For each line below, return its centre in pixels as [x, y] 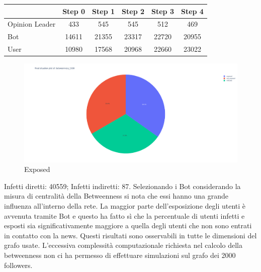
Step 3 [163, 11]
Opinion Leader [32, 24]
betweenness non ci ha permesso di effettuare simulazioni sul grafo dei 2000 [120, 255]
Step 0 [74, 11]
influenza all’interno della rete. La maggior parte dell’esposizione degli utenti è [125, 205]
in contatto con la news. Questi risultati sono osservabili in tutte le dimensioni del [130, 235]
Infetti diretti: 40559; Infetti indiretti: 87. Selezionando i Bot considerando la [122, 186]
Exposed [37, 169]
